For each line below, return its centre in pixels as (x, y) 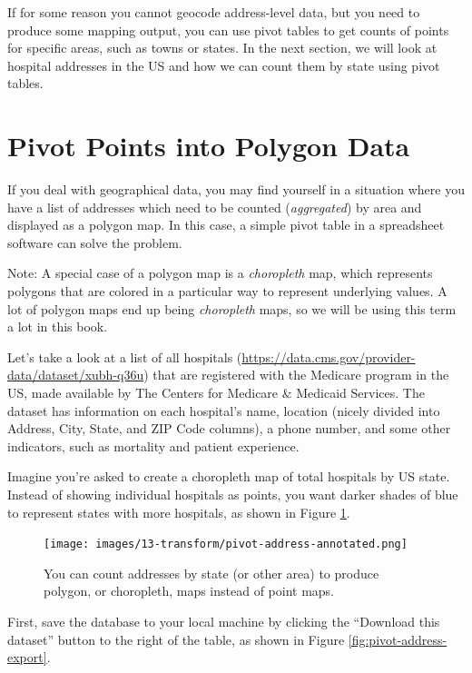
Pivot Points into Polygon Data (209, 146)
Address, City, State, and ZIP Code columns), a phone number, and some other (229, 428)
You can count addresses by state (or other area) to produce (211, 573)
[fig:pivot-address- (398, 639)
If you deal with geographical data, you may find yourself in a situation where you (236, 189)
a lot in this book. (58, 327)
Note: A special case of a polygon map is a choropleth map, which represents (220, 273)
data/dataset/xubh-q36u (76, 375)
